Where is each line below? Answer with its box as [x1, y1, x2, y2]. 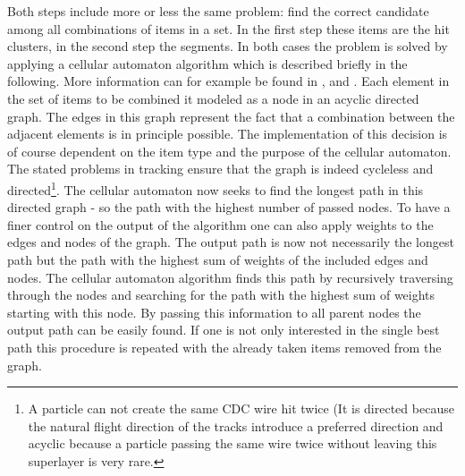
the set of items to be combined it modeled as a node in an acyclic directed [7, 89, 419, 107]
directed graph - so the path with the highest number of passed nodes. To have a [7, 198, 451, 217]
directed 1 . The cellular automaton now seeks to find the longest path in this [7, 177, 424, 199]
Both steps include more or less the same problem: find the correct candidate [7, 2, 429, 20]
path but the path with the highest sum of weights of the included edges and [7, 250, 428, 268]
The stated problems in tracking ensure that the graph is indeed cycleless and [7, 159, 434, 178]
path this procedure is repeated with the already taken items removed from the [7, 337, 442, 356]
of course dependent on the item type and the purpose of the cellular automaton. [7, 141, 452, 160]
